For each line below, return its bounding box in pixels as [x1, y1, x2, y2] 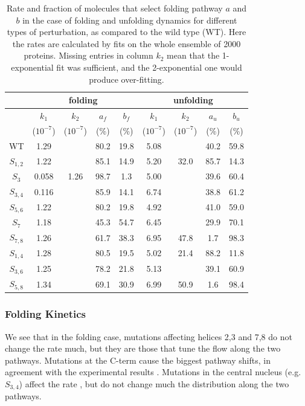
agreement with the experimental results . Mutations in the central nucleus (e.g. [5, 366, 301, 378]
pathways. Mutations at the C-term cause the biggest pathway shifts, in [5, 353, 271, 366]
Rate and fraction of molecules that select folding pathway [6, 2, 223, 14]
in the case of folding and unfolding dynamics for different [22, 13, 237, 26]
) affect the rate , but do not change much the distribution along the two [19, 377, 289, 390]
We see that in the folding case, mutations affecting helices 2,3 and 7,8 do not [5, 330, 292, 343]
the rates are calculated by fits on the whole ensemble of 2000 [12, 37, 241, 50]
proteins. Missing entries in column [24, 49, 153, 62]
